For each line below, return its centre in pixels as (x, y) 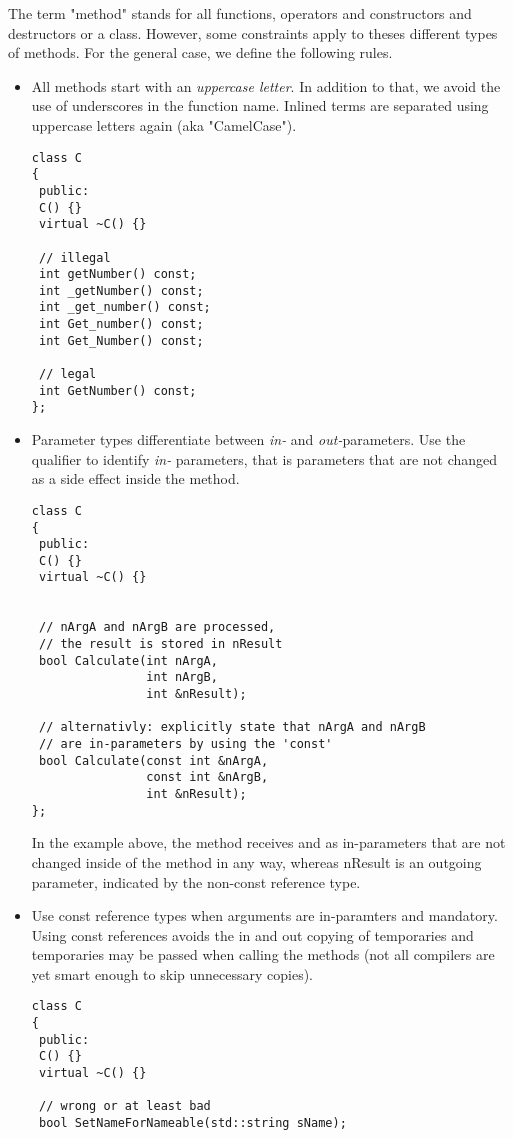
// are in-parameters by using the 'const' (185, 744)
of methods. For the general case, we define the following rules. (200, 52)
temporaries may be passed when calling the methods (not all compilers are (263, 954)
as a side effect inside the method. (135, 478)
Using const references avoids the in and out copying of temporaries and (252, 934)
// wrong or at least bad (124, 1106)
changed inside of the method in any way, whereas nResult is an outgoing (256, 861)
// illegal (74, 257)
